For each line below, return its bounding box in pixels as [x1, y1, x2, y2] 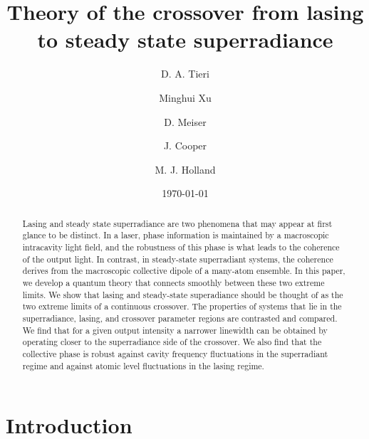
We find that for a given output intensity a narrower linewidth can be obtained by [22, 324, 328, 336]
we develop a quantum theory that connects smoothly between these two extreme [22, 276, 325, 288]
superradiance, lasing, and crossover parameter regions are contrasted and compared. [22, 312, 338, 324]
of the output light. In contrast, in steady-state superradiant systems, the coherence [22, 253, 333, 265]
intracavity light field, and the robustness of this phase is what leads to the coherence [22, 240, 340, 253]
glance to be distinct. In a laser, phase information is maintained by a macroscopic [22, 229, 329, 241]
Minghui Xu [159, 90, 212, 105]
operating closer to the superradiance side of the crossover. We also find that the [22, 336, 322, 348]
